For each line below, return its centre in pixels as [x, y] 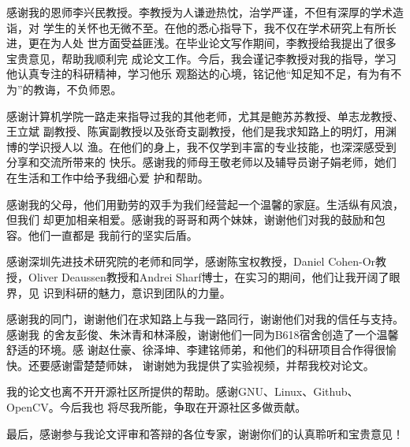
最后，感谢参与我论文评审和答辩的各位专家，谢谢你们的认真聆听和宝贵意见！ [205, 433]
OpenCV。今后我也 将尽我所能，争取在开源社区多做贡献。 [157, 407]
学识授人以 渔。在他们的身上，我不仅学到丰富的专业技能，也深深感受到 [212, 146]
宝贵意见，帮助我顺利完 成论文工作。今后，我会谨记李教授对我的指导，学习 [201, 58]
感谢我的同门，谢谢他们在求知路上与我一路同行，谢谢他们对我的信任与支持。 [205, 319]
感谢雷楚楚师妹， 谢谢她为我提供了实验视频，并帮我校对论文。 [212, 365]
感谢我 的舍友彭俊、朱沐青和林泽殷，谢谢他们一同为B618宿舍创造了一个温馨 [203, 334]
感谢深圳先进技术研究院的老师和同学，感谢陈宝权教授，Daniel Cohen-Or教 [197, 261]
